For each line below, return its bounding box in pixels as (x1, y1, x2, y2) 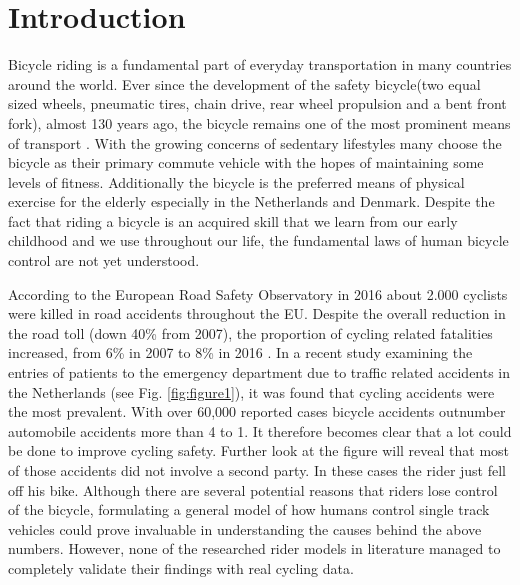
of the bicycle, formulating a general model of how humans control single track (8, 499, 490, 520)
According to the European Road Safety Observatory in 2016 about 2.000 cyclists (8, 283, 508, 304)
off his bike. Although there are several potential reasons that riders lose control (8, 479, 498, 500)
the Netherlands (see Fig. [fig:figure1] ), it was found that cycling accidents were (8, 381, 495, 402)
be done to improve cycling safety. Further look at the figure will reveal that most (8, 440, 510, 461)
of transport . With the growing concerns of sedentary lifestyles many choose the (8, 132, 502, 153)
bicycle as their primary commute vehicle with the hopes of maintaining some (8, 152, 484, 173)
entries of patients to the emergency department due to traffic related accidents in (8, 362, 511, 383)
